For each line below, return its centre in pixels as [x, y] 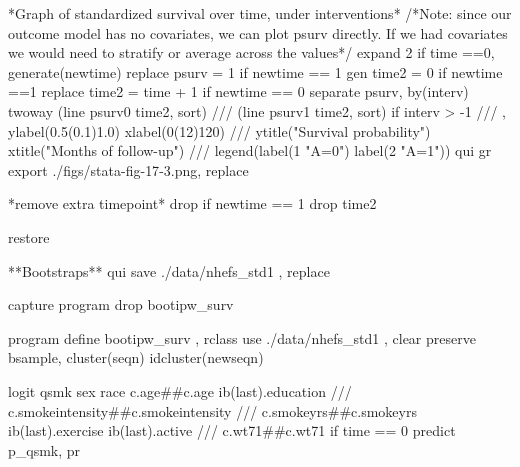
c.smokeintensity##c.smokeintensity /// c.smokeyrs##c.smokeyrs [212, 410]
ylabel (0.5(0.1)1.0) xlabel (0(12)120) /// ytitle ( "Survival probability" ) [219, 130]
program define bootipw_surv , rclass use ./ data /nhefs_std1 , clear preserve [242, 337]
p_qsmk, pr [44, 449]
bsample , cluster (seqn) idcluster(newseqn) [136, 357]
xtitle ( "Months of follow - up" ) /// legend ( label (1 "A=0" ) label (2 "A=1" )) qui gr [250, 150]
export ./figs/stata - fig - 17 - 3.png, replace [128, 169]
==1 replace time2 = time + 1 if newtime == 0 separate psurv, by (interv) [238, 91]
